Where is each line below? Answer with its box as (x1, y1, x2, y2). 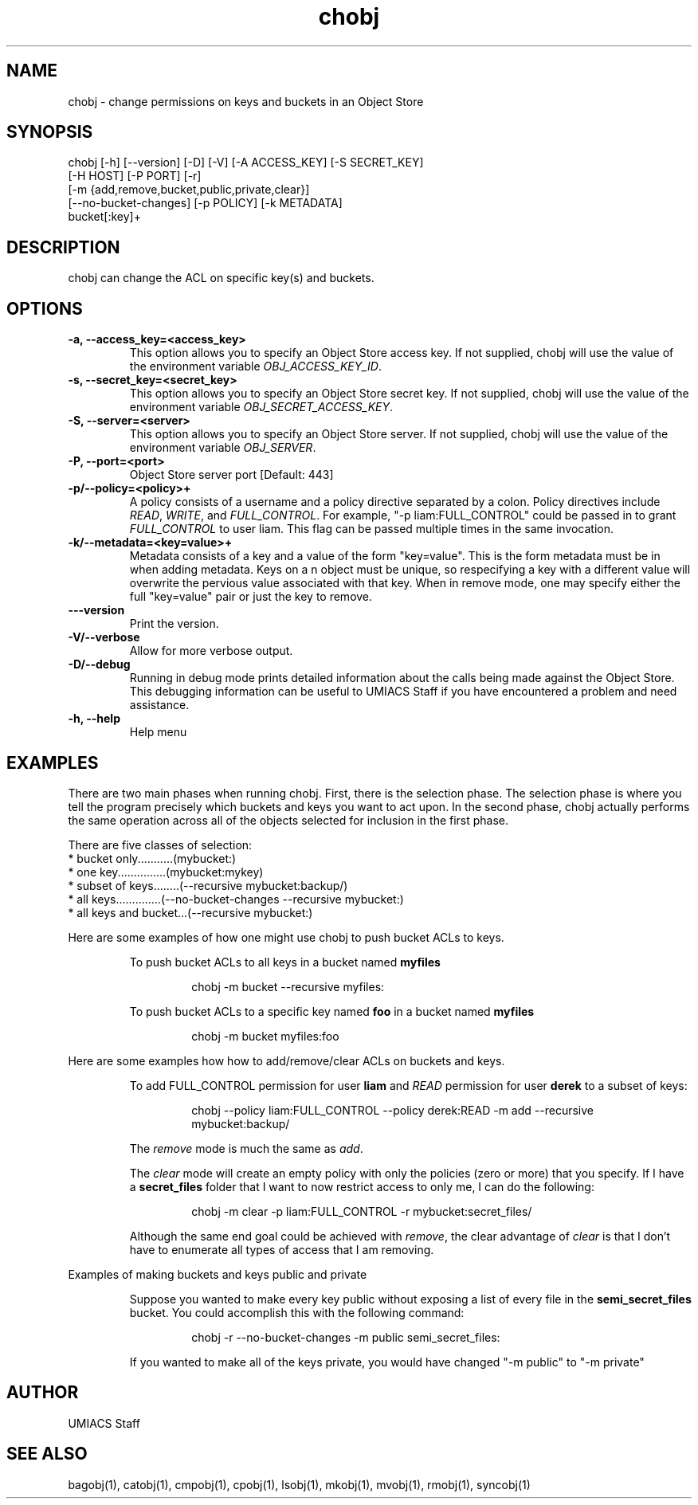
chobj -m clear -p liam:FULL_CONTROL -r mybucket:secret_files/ (191, 1204, 532, 1218)
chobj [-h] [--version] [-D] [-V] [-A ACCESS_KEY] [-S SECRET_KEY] (68, 155, 424, 170)
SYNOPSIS (6, 122, 93, 143)
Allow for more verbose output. (129, 644, 293, 658)
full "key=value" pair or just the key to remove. (129, 590, 373, 604)
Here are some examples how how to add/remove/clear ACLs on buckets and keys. (68, 1053, 505, 1068)
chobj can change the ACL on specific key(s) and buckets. (68, 271, 374, 285)
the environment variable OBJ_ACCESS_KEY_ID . (129, 359, 382, 374)
